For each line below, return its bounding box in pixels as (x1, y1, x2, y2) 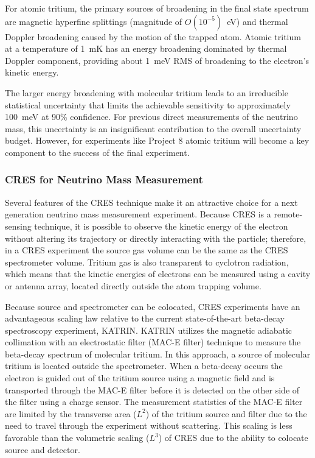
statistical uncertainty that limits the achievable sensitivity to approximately (5, 98, 291, 111)
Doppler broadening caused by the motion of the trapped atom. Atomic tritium (5, 30, 301, 43)
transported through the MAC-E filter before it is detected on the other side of (5, 383, 300, 396)
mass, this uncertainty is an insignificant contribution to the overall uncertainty (5, 122, 302, 135)
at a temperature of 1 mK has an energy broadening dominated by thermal (5, 42, 287, 55)
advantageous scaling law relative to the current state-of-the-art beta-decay (5, 312, 285, 325)
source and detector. (5, 443, 80, 456)
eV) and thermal (227, 15, 288, 27)
